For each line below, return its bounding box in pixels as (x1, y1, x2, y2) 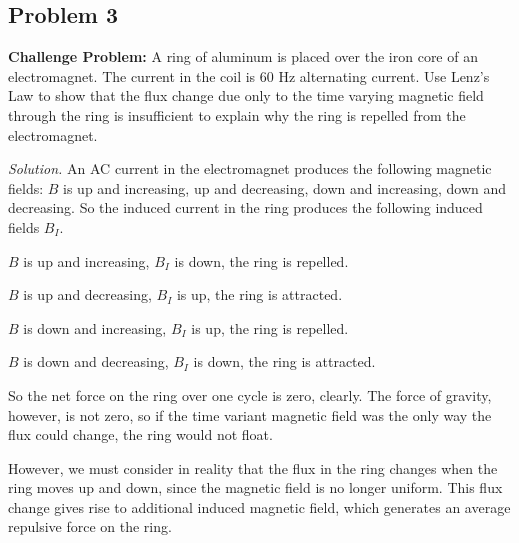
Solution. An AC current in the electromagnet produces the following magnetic (8, 158, 492, 179)
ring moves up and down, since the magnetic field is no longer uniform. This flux (8, 477, 503, 498)
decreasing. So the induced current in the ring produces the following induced (8, 197, 483, 218)
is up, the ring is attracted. (176, 284, 343, 305)
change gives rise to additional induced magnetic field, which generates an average (8, 496, 511, 517)
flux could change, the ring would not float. (8, 424, 273, 445)
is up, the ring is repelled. (191, 317, 349, 338)
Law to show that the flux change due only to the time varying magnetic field (8, 85, 484, 106)
